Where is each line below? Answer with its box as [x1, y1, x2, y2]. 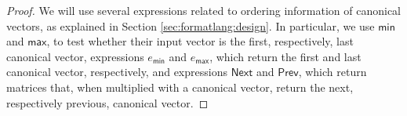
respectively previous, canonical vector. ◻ [6, 94, 209, 111]
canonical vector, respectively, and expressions [6, 63, 227, 80]
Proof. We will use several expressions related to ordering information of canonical [6, 2, 402, 18]
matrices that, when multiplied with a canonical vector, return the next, [6, 78, 354, 95]
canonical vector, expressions [6, 48, 144, 64]
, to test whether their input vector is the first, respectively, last [46, 33, 354, 49]
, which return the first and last [209, 48, 362, 64]
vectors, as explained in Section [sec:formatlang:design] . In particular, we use [6, 17, 375, 34]
